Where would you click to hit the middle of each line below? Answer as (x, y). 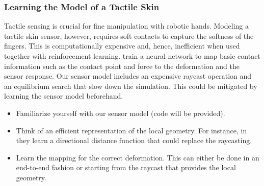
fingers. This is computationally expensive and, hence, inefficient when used (122, 46)
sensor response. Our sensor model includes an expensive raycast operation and (128, 76)
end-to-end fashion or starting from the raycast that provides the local (126, 167)
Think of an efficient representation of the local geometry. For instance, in (131, 130)
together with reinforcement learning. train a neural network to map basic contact (132, 56)
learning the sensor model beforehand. (64, 96)
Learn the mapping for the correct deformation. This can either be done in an (138, 157)
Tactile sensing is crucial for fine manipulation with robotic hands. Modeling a (126, 26)
